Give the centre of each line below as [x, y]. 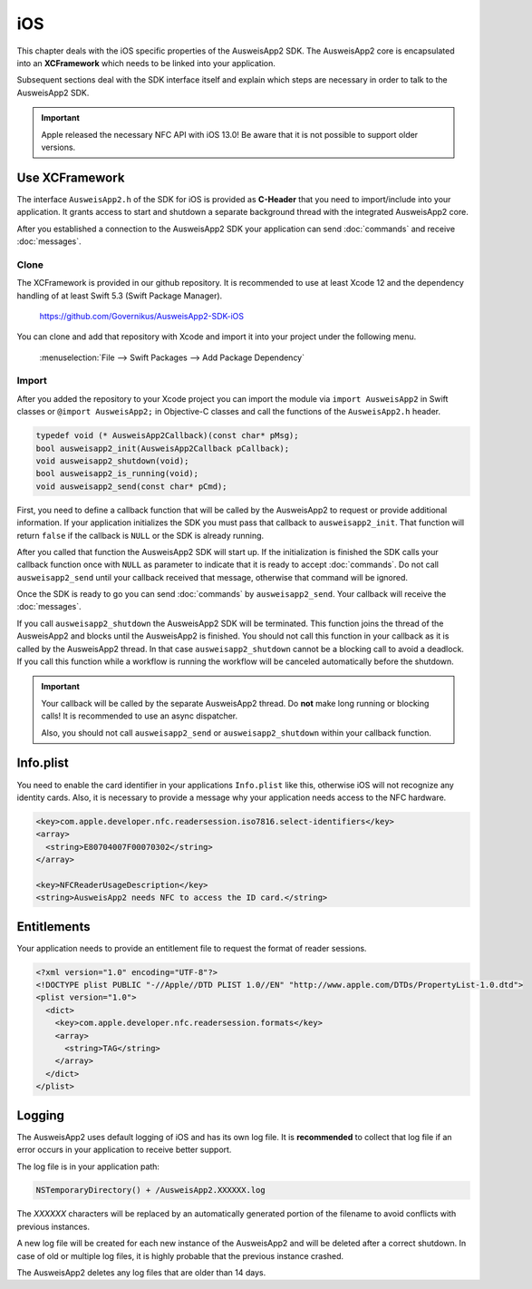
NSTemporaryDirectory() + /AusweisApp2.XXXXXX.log [151, 1190]
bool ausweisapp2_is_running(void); [117, 474]
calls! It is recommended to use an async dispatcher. [140, 716]
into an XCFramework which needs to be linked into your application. [146, 63]
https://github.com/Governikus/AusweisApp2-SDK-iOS [142, 316]
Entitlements [53, 927]
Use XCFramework [71, 177]
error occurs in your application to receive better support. [124, 1150]
